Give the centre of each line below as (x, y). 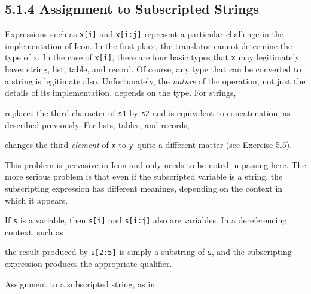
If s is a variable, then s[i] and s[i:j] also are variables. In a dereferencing (146, 220)
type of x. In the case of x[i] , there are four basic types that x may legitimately (152, 57)
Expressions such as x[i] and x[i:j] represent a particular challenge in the (144, 34)
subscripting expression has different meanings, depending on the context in (144, 188)
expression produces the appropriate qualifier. (89, 264)
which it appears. (36, 200)
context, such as (34, 231)
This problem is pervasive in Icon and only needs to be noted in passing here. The (155, 164)
